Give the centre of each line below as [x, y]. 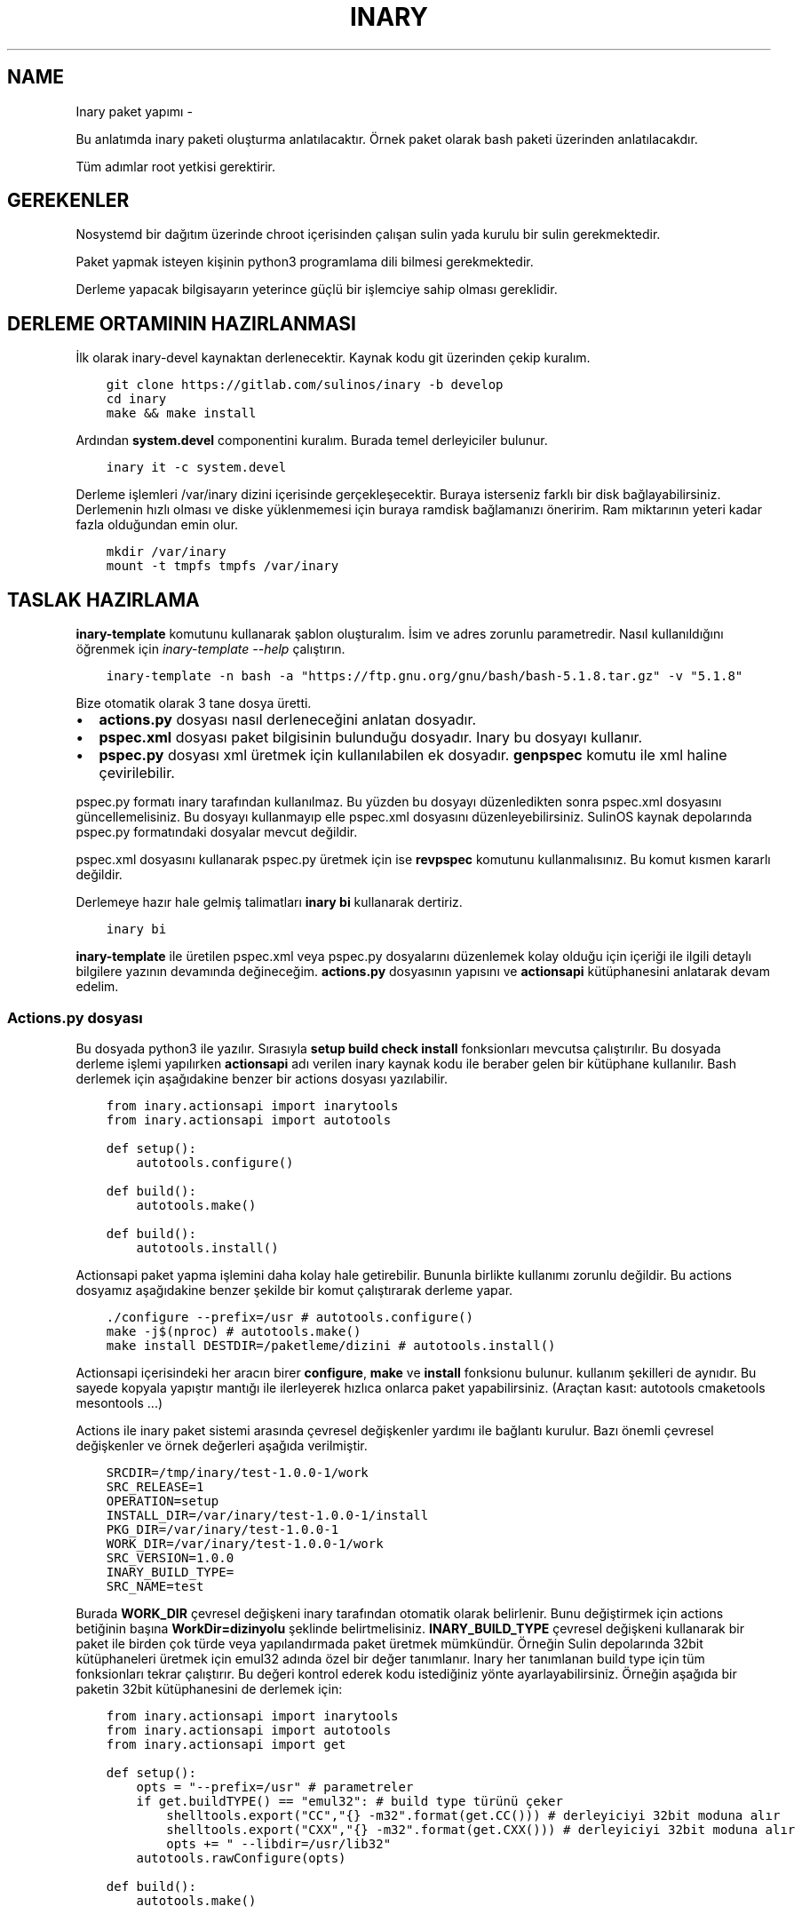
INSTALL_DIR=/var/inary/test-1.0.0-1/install [267, 1515]
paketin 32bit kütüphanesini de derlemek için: [209, 1688]
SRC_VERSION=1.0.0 [170, 1557]
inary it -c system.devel [196, 468]
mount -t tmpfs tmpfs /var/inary [222, 566]
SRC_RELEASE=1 [155, 1486]
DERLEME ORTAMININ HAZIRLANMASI [182, 323]
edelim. [97, 987]
